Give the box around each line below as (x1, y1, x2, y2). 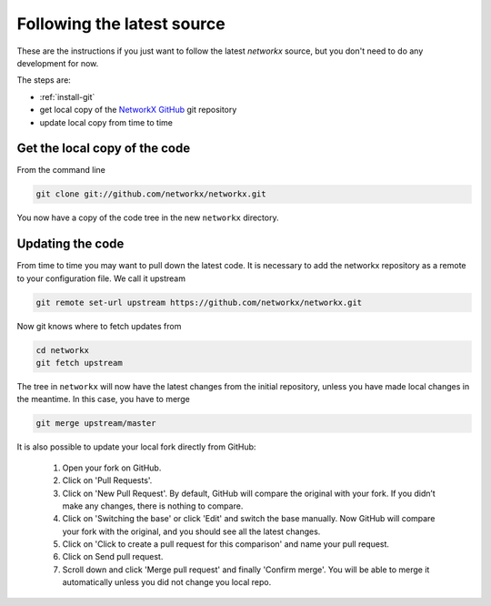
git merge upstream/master (35, 419, 156, 429)
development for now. (16, 57, 99, 68)
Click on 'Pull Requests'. (62, 475, 153, 486)
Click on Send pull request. (62, 551, 164, 562)
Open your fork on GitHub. (62, 462, 162, 473)
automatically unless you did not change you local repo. (62, 577, 272, 588)
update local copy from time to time (39, 116, 173, 127)
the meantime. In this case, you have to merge (16, 394, 190, 405)
